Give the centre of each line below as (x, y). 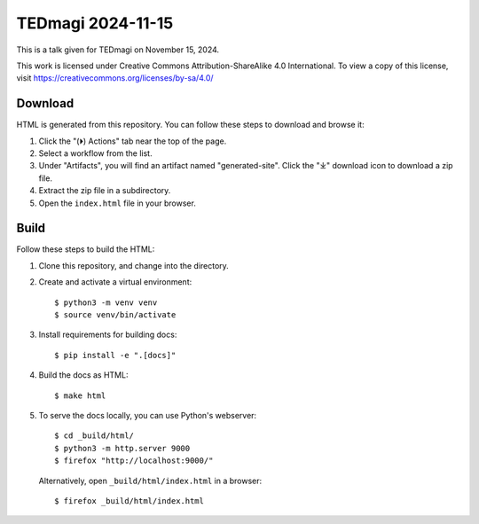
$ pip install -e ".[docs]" (115, 355)
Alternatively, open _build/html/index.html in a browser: (150, 481)
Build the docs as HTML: (83, 375)
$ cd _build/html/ (94, 436)
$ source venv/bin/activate (115, 315)
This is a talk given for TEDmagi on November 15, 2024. (118, 50)
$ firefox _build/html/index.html (129, 501)
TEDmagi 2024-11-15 (95, 23)
